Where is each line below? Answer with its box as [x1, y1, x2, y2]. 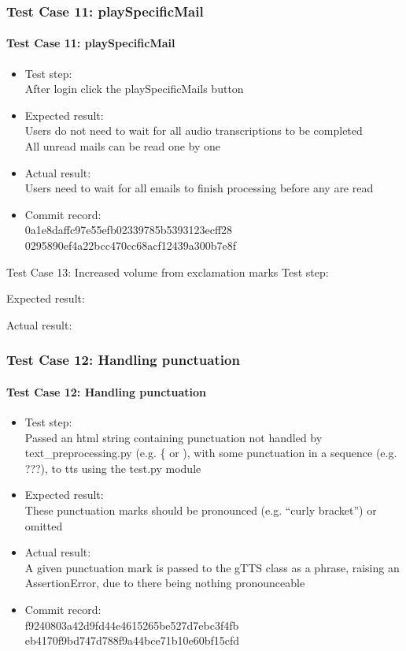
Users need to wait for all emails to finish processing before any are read [24, 180, 374, 196]
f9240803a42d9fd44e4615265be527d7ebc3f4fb [24, 616, 239, 633]
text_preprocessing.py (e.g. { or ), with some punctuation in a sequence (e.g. [24, 445, 397, 461]
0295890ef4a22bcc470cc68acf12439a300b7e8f [24, 236, 237, 253]
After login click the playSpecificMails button [24, 80, 244, 97]
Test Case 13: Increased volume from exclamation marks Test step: [6, 263, 329, 280]
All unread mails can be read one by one [24, 138, 221, 154]
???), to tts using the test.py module [24, 459, 201, 476]
